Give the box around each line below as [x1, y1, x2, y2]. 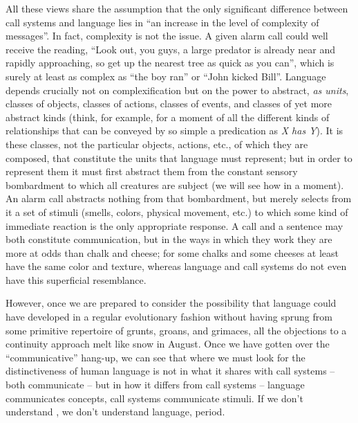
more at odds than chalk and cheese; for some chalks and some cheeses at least [6, 245, 339, 260]
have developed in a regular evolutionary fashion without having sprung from [6, 309, 332, 324]
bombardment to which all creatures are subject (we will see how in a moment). [6, 177, 344, 192]
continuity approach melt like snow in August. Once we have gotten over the [6, 336, 330, 351]
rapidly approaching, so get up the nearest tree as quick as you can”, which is [6, 55, 335, 70]
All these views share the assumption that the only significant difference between [6, 1, 348, 15]
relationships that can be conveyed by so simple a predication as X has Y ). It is [6, 123, 343, 138]
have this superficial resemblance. [6, 272, 147, 287]
